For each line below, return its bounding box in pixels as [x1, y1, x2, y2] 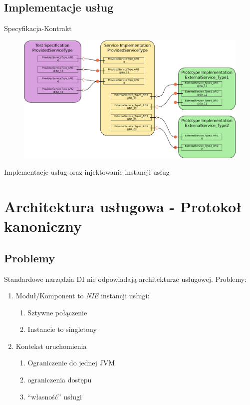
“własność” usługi [27, 391, 82, 401]
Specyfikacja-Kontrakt [4, 23, 72, 34]
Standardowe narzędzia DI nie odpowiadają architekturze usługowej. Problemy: [4, 273, 247, 284]
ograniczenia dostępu [27, 374, 92, 385]
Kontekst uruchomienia [15, 340, 87, 351]
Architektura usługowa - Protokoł [4, 196, 242, 216]
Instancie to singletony [27, 324, 97, 334]
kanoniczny [4, 216, 82, 236]
